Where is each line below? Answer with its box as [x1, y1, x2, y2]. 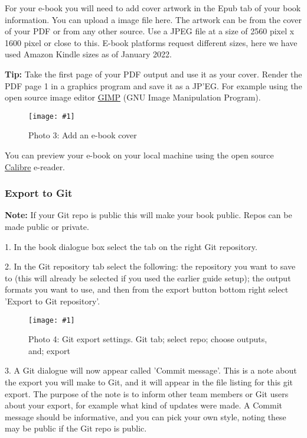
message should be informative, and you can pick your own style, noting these [5, 410, 286, 423]
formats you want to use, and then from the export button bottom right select [5, 283, 289, 296]
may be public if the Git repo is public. [5, 422, 147, 434]
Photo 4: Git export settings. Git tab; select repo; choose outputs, [28, 333, 267, 345]
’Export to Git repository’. [5, 294, 100, 307]
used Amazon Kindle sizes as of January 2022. [5, 48, 172, 60]
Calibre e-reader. [5, 160, 66, 173]
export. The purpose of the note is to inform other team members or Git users [5, 387, 289, 400]
